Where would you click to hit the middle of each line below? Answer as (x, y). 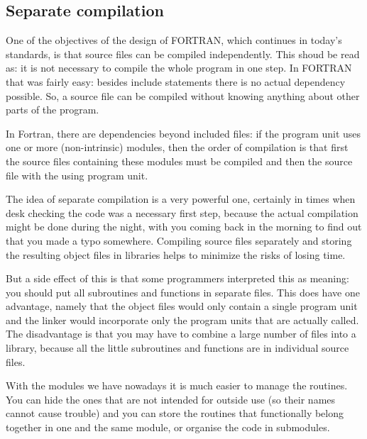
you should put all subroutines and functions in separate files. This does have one (183, 292)
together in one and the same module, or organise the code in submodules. (168, 427)
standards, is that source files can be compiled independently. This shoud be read (183, 54)
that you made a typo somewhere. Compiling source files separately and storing (179, 240)
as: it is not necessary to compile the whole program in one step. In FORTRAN (179, 68)
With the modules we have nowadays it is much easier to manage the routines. (177, 385)
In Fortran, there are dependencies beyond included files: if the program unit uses (183, 133)
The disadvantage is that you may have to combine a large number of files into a (181, 334)
